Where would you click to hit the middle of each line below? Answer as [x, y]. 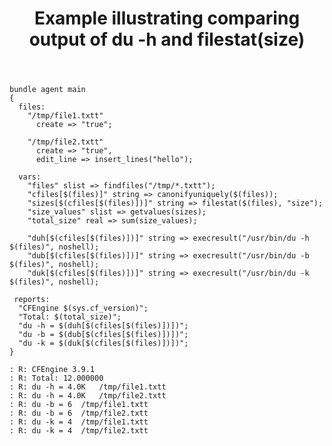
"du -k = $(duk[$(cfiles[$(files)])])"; [103, 343]
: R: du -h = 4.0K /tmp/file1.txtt [88, 387]
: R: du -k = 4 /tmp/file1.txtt [79, 422]
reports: [32, 300]
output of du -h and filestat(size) [167, 39]
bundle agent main [47, 90]
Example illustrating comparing [167, 18]
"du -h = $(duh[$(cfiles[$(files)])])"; [103, 326]
